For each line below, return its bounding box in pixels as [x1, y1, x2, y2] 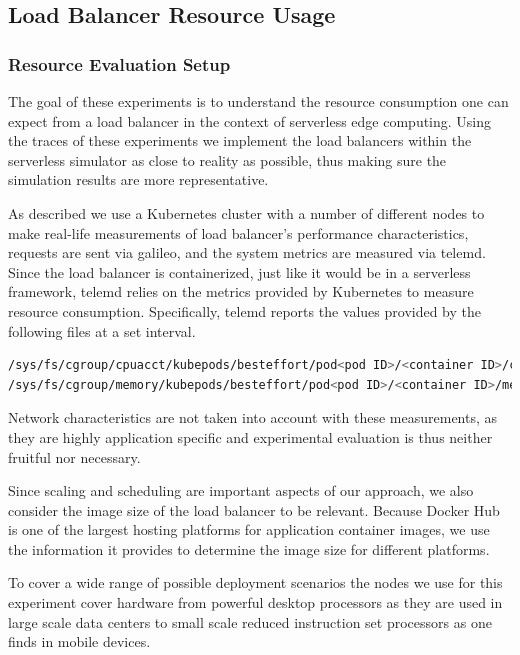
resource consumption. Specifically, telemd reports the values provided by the [8, 300, 482, 321]
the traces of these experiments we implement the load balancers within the [8, 130, 472, 151]
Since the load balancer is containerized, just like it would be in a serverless [8, 261, 471, 282]
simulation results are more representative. [8, 169, 269, 190]
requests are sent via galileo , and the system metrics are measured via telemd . [8, 242, 486, 263]
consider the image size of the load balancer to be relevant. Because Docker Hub [8, 499, 500, 520]
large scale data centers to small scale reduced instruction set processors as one [8, 611, 492, 632]
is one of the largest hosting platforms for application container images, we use [8, 519, 490, 540]
